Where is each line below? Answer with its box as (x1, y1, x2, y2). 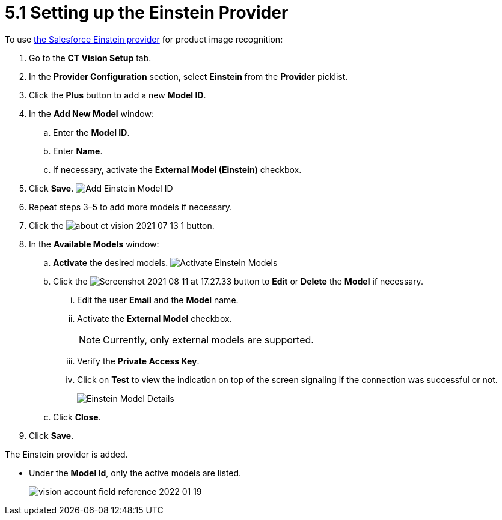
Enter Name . (53, 145, 103, 156)
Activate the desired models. (53, 257, 168, 268)
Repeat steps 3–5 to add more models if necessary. (29, 201, 233, 212)
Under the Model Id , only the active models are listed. (29, 467, 242, 478)
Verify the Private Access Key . (77, 355, 200, 366)
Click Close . (53, 411, 101, 422)
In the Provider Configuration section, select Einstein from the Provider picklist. (29, 71, 348, 82)
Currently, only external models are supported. (103, 333, 314, 346)
